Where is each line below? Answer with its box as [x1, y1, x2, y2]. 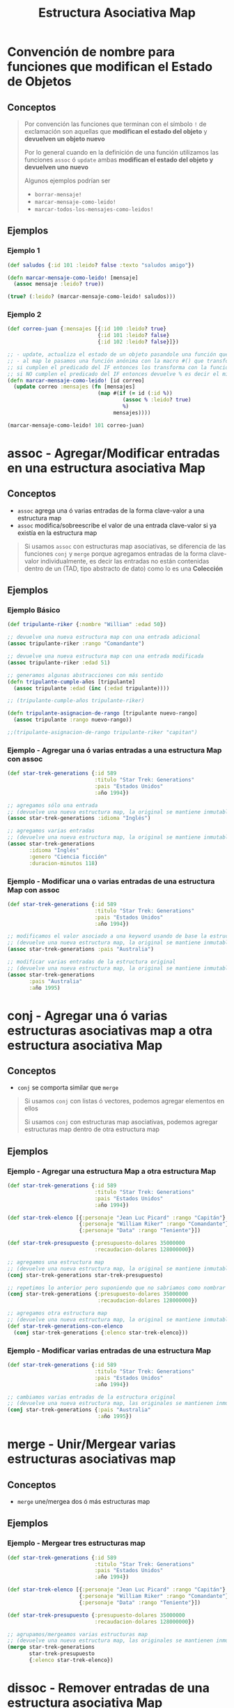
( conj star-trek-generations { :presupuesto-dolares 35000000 [7, 1291, 189, 1298]
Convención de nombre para [7, 44, 175, 60]
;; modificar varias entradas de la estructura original [7, 958, 176, 965]
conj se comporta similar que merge [17, 1083, 119, 1092]
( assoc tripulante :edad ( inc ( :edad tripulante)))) [13, 685, 170, 692]
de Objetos [7, 74, 72, 90]
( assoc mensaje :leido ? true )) [13, 281, 104, 288]
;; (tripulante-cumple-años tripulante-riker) [7, 697, 145, 704]
